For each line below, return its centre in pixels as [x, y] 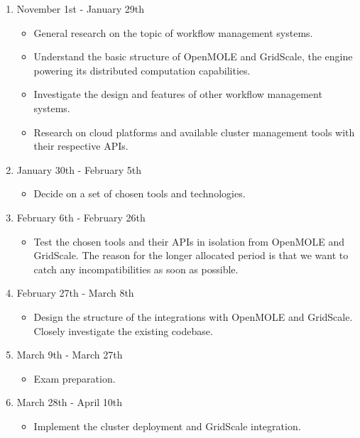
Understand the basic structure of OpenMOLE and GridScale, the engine [193, 56]
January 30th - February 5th [79, 169]
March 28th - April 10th [70, 402]
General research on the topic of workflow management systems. [173, 32]
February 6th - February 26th [81, 217]
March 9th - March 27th [70, 355]
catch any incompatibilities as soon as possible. [136, 269]
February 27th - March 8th [75, 293]
